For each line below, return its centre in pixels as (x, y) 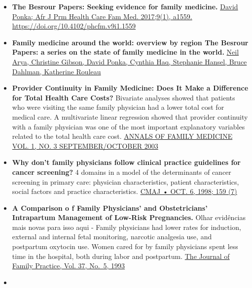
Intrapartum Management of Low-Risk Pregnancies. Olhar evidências (129, 217)
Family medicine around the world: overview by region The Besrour (130, 42)
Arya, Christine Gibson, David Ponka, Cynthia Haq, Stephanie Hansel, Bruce (129, 61)
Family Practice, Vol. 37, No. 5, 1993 (69, 266)
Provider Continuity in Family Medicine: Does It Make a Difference (130, 88)
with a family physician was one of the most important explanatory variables (128, 126)
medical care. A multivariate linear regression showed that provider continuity (130, 116)
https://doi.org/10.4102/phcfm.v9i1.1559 (74, 26)
